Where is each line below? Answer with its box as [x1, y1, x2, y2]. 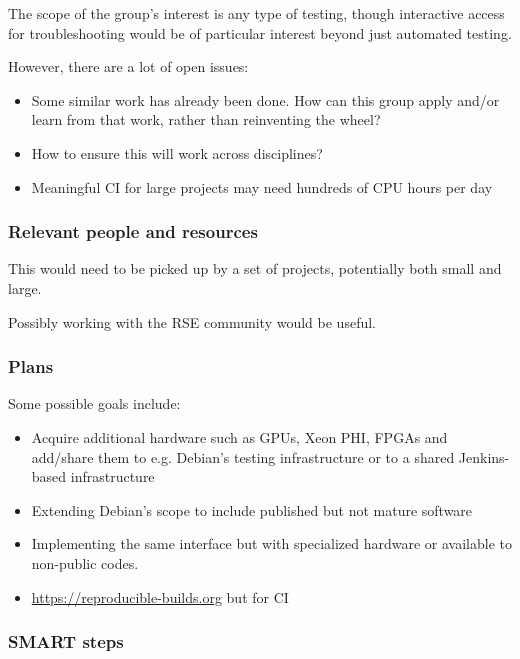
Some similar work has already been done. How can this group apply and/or [31, 89, 500, 110]
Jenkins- [458, 446, 510, 467]
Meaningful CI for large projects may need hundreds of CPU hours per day [31, 176, 493, 197]
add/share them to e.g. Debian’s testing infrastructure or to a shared [31, 446, 455, 467]
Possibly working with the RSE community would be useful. [8, 311, 376, 332]
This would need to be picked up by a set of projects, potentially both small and [8, 258, 502, 279]
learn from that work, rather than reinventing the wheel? [31, 109, 381, 130]
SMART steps [8, 629, 124, 654]
